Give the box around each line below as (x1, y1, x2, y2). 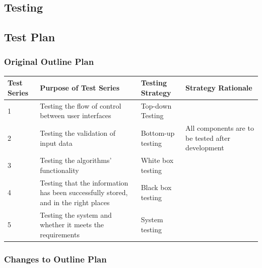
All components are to (185, 123, 254, 133)
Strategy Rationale (185, 82, 252, 93)
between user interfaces (40, 110, 111, 121)
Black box (141, 182, 172, 193)
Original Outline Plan (4, 55, 94, 68)
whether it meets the (40, 219, 104, 230)
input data (40, 137, 73, 148)
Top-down (141, 100, 172, 111)
